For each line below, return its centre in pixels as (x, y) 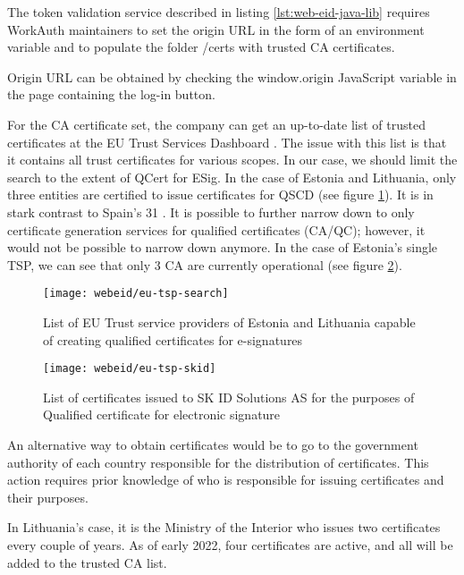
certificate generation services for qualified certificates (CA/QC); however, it (216, 229)
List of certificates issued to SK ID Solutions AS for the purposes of (229, 397)
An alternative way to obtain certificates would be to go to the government (213, 444)
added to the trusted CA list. (87, 562)
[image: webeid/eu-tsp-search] (136, 294)
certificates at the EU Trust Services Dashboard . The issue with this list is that (227, 142)
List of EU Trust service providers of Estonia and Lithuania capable (229, 321)
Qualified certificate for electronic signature (162, 414)
